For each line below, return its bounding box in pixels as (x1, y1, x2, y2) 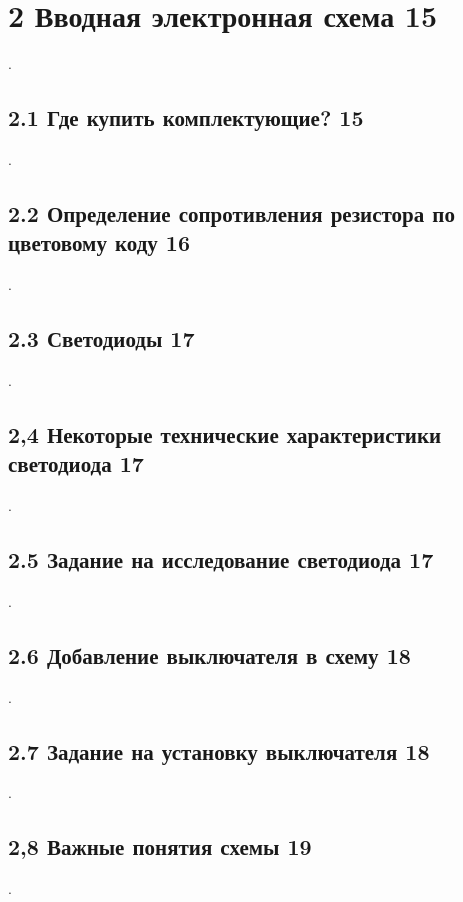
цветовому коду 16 (8, 227, 190, 258)
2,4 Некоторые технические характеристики (8, 418, 442, 449)
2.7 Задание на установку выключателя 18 (8, 735, 430, 766)
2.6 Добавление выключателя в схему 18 (8, 639, 411, 670)
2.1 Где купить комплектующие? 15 (8, 102, 364, 133)
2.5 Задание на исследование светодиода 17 (8, 544, 434, 575)
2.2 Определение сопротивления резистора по (8, 197, 455, 228)
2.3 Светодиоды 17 (8, 323, 195, 354)
